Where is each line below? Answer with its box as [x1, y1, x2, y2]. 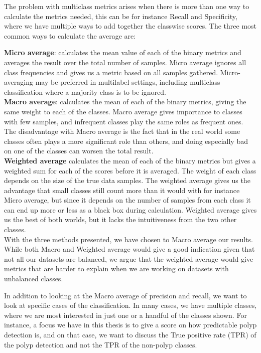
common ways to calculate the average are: [4, 30, 136, 41]
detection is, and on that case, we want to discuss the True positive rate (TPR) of [4, 329, 256, 339]
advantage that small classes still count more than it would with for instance [4, 185, 240, 195]
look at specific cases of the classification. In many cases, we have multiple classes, [4, 300, 257, 310]
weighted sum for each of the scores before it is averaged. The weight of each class [4, 165, 256, 175]
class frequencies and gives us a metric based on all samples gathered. [4, 67, 218, 77]
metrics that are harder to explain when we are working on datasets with [4, 263, 229, 274]
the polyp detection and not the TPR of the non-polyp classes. [4, 339, 197, 349]
